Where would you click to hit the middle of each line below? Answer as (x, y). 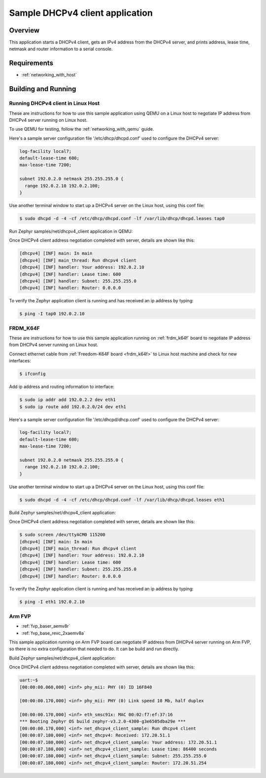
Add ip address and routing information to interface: (62, 387)
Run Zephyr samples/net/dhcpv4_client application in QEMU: (71, 231)
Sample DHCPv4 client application (81, 13)
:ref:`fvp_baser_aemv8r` (46, 626)
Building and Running (43, 89)
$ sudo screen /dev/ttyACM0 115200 (62, 535)
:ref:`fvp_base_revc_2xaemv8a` (53, 633)
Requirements (31, 63)
